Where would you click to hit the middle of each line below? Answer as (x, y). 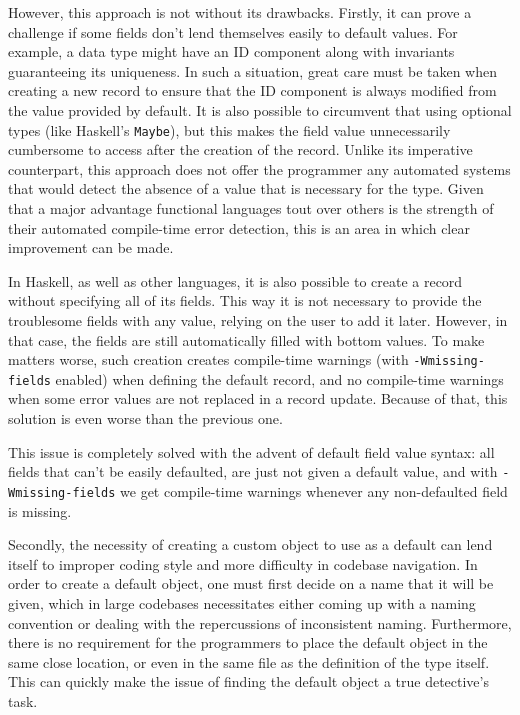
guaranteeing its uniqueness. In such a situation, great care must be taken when (253, 70)
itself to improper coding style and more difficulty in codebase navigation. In (243, 563)
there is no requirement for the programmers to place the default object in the (248, 642)
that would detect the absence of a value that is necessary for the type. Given (246, 188)
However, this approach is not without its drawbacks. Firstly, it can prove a (240, 12)
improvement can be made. (91, 247)
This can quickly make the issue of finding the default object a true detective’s (248, 681)
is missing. (40, 510)
